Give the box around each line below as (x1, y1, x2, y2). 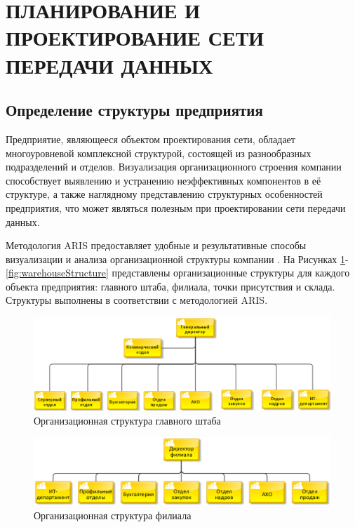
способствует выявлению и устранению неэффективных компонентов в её (6, 173, 321, 187)
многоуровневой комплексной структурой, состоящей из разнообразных (6, 145, 312, 160)
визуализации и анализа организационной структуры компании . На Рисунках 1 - (6, 251, 349, 266)
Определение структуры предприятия (6, 99, 263, 121)
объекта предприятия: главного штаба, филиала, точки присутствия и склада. (6, 279, 335, 293)
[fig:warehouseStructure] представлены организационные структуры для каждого (6, 265, 350, 280)
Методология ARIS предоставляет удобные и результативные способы (6, 238, 307, 253)
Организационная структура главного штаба (34, 413, 221, 427)
